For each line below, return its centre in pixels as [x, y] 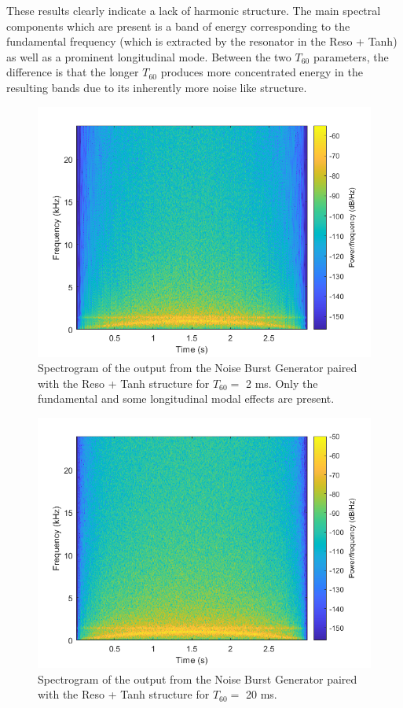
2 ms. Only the [282, 383]
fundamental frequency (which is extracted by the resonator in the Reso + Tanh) [202, 41]
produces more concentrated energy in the [262, 72]
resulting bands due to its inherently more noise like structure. [157, 87]
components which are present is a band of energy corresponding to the [178, 26]
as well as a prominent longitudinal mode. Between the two [149, 56]
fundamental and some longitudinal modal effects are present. [186, 398]
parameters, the [351, 56]
